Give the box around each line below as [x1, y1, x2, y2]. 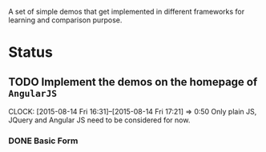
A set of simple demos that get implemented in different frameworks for [8, 7, 245, 16]
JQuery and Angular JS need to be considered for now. [8, 115, 191, 125]
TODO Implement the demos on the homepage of [8, 75, 258, 89]
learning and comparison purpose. [8, 15, 123, 25]
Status [8, 43, 54, 62]
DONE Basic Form [8, 135, 79, 146]
